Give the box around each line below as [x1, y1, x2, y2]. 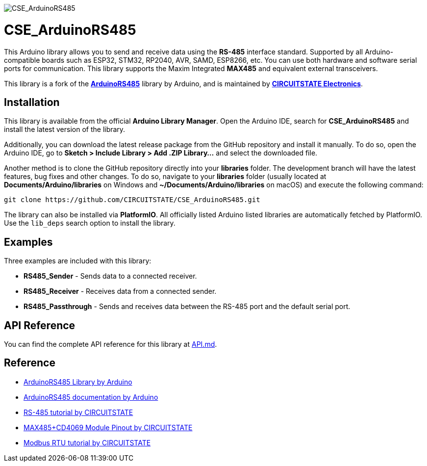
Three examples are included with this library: [4, 257, 151, 265]
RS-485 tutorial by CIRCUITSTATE [24, 408, 133, 416]
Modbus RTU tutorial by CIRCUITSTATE [24, 438, 151, 447]
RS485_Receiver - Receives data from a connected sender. [24, 287, 217, 296]
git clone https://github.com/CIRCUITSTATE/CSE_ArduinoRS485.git [4, 196, 260, 204]
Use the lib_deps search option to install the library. [4, 219, 176, 228]
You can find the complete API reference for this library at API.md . [4, 340, 217, 349]
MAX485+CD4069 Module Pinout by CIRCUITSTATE [24, 423, 193, 432]
